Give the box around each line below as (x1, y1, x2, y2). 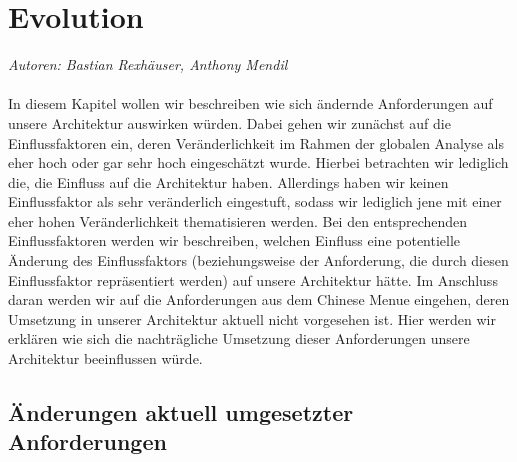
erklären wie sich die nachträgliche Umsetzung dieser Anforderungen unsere (8, 328, 470, 349)
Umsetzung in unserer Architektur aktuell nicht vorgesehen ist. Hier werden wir (8, 308, 496, 329)
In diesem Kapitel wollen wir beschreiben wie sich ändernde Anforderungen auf (8, 93, 493, 114)
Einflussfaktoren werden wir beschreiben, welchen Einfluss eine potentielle (8, 230, 461, 251)
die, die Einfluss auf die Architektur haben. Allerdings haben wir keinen (8, 171, 449, 192)
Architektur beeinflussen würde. (8, 348, 203, 369)
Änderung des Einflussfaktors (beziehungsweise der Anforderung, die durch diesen (8, 250, 509, 271)
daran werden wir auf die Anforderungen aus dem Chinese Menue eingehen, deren (8, 289, 510, 310)
